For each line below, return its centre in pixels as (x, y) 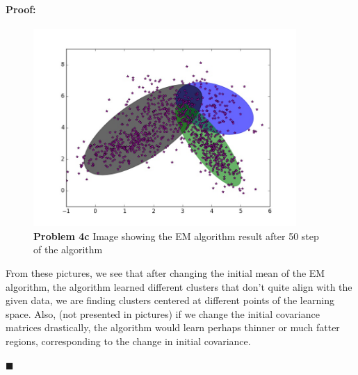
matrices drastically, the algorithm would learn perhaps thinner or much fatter (173, 327)
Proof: (21, 9)
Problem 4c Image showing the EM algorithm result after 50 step (176, 236)
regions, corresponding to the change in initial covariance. (128, 341)
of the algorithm (68, 249)
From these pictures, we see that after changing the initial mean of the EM (165, 273)
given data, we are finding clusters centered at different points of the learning (170, 300)
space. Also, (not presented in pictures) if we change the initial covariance (163, 313)
